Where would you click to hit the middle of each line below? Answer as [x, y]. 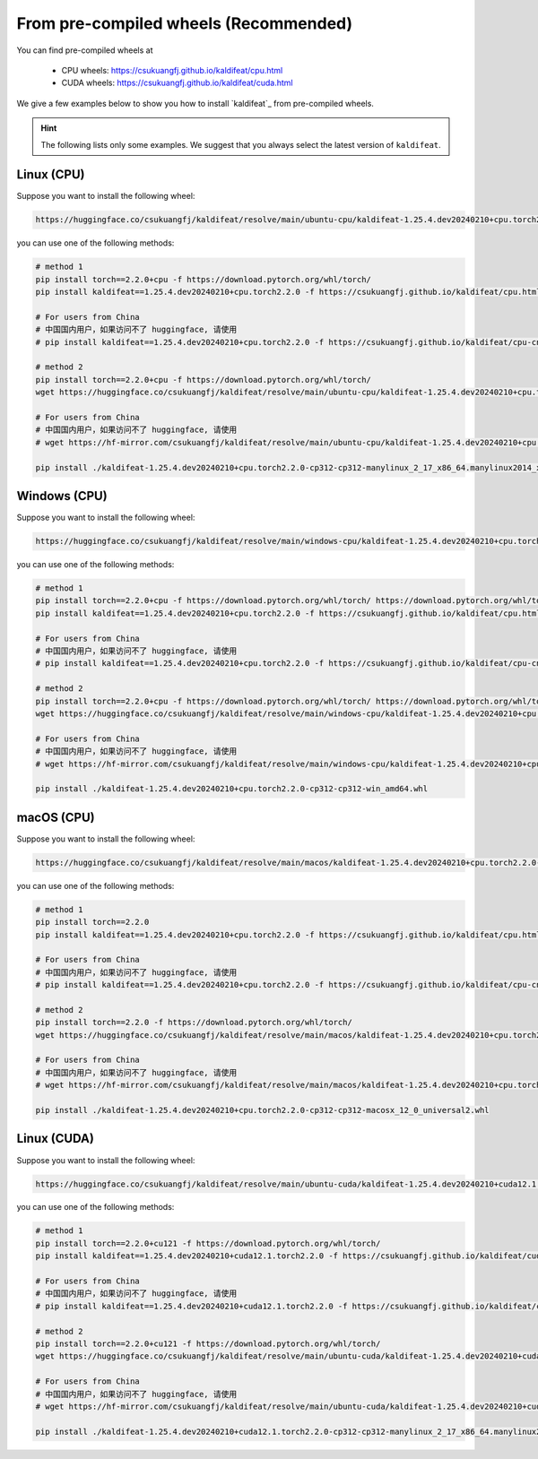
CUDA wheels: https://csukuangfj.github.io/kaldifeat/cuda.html [177, 83]
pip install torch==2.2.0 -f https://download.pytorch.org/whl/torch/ [194, 1023]
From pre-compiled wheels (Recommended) [185, 23]
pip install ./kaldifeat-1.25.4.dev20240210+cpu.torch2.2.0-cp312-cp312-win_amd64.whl [232, 789]
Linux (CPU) [51, 175]
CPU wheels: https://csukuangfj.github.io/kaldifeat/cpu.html [172, 70]
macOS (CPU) [56, 817]
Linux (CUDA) [55, 1139]
